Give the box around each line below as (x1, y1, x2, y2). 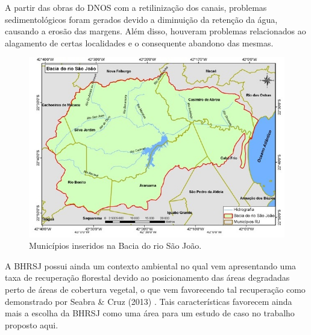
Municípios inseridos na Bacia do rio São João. (29, 239, 202, 252)
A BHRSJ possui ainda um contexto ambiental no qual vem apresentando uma (5, 259, 297, 272)
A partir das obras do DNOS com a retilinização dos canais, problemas (5, 1, 267, 13)
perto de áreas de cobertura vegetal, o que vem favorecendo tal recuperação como (5, 283, 306, 295)
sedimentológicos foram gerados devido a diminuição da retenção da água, (5, 13, 278, 25)
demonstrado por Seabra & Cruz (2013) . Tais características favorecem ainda (5, 295, 292, 307)
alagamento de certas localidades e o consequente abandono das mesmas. (5, 36, 274, 49)
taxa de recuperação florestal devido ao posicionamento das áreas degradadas (5, 271, 290, 284)
